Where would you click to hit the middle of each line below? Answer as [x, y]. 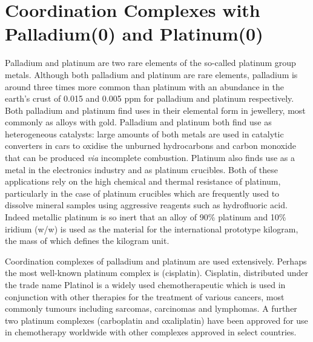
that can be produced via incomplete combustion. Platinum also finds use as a [150, 158]
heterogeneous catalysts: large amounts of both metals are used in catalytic [144, 133]
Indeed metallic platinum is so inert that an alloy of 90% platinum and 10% [146, 217]
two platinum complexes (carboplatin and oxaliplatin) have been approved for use [156, 320]
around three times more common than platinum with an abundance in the [145, 86]
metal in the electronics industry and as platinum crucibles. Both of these [142, 169]
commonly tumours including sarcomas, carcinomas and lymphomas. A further [151, 308]
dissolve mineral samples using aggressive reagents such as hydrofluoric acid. [146, 205]
